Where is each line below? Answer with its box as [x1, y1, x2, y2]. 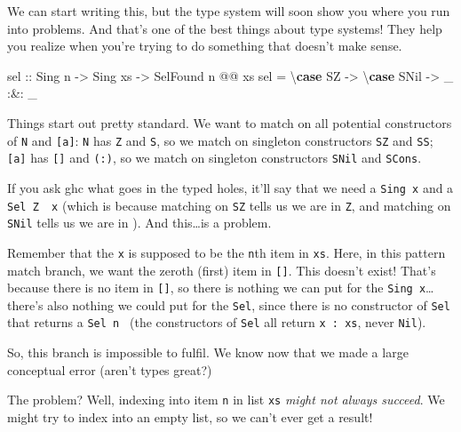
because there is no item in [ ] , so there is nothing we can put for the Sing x [7, 278, 426, 297]
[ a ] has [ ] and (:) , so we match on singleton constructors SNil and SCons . [7, 148, 422, 167]
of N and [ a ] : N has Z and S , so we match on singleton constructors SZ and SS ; [7, 131, 433, 149]
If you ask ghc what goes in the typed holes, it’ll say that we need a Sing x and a [7, 178, 454, 196]
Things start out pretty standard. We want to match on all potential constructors [7, 113, 452, 132]
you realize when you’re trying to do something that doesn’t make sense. [7, 36, 402, 55]
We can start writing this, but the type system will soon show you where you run [7, 2, 450, 20]
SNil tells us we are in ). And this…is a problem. [7, 213, 272, 232]
